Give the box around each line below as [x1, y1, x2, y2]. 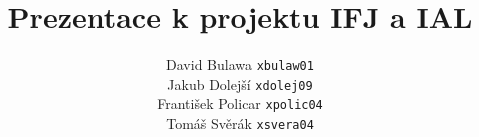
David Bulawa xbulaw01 [166, 54, 314, 75]
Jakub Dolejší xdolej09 [167, 73, 313, 94]
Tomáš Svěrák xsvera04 [166, 113, 314, 134]
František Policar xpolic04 [157, 93, 323, 114]
